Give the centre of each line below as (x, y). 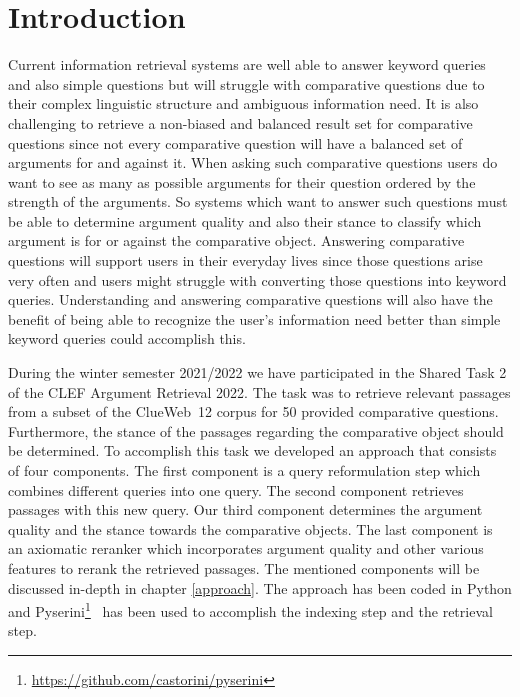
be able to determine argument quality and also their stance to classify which (245, 220)
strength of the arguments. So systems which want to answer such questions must (258, 201)
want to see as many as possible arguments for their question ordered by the (242, 181)
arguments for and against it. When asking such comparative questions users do (253, 162)
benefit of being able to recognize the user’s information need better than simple (254, 318)
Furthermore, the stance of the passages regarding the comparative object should (256, 430)
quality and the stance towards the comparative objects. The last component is (250, 528)
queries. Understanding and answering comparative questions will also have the (250, 299)
